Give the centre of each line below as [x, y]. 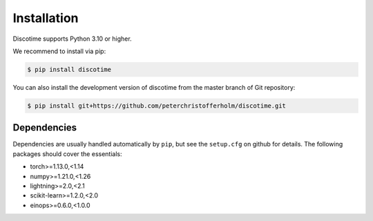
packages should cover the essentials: [67, 154]
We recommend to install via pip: [59, 51]
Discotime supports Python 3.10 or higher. [72, 39]
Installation [46, 18]
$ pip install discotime [69, 69]
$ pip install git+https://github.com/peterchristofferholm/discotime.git [157, 106]
